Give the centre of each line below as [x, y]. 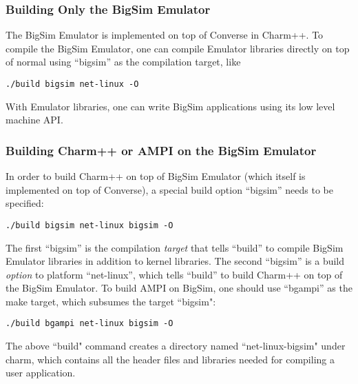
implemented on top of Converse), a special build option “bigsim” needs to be [169, 189]
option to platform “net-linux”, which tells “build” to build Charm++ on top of [174, 274]
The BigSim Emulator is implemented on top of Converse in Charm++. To [165, 35]
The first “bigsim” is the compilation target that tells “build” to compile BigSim [175, 247]
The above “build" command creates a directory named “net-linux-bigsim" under [176, 346]
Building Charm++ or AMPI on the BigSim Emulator [161, 150]
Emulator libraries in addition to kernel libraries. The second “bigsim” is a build [175, 261]
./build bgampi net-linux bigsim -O [89, 324]
